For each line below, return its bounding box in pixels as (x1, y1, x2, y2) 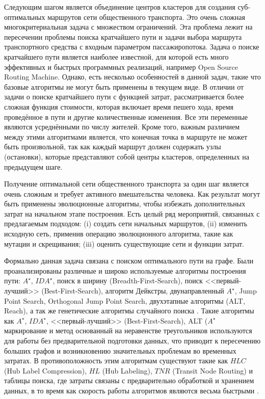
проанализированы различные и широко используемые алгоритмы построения (4, 265, 246, 276)
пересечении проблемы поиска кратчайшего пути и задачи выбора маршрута (4, 31, 242, 42)
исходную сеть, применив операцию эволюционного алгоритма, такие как (4, 228, 233, 239)
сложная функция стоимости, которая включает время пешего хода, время (4, 101, 234, 112)
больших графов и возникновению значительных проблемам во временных (4, 345, 236, 356)
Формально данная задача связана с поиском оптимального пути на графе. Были (4, 255, 254, 266)
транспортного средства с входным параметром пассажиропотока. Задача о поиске (4, 41, 259, 52)
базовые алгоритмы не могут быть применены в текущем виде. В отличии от (4, 81, 244, 92)
